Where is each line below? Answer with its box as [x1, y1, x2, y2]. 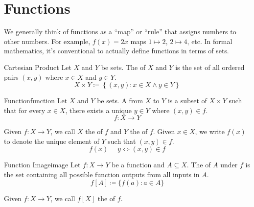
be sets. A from [97, 95, 143, 106]
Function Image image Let [4, 160, 81, 170]
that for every [4, 105, 46, 115]
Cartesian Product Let [4, 62, 71, 72]
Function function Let [4, 95, 68, 106]
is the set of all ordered [175, 62, 245, 72]
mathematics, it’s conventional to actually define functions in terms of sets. [4, 46, 229, 56]
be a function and [112, 160, 165, 170]
